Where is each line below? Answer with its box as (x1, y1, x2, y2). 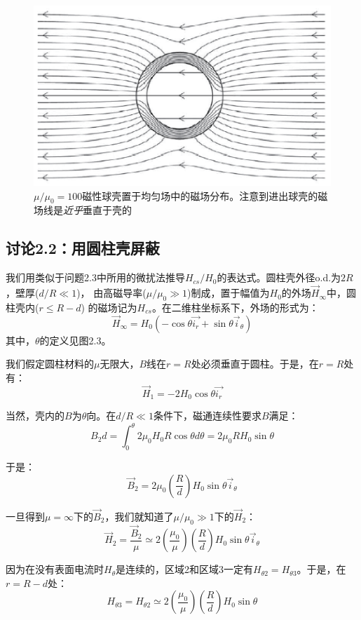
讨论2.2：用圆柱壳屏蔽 (6, 237, 160, 259)
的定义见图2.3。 (39, 332, 111, 347)
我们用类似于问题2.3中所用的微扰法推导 (6, 270, 185, 285)
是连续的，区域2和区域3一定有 (116, 562, 254, 577)
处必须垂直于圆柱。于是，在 (191, 356, 319, 371)
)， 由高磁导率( (76, 285, 147, 300)
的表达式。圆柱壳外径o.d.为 (217, 270, 341, 285)
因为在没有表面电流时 (6, 562, 104, 577)
